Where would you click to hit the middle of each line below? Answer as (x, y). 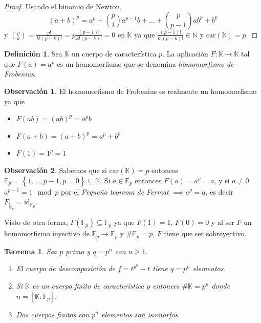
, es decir (220, 191)
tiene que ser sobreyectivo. (205, 233)
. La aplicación (185, 54)
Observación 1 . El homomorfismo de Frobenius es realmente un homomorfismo (130, 91)
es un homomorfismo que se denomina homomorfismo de (145, 63)
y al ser (223, 222)
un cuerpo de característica (114, 54)
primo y (78, 251)
